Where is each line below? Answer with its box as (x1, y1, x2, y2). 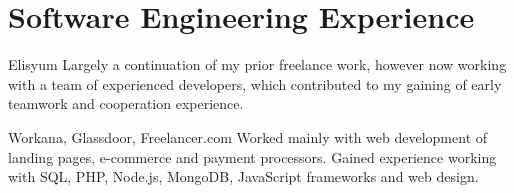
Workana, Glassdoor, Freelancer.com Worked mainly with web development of (8, 126, 488, 147)
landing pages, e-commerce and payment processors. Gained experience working (8, 146, 497, 167)
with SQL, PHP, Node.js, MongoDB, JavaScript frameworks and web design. (8, 166, 479, 187)
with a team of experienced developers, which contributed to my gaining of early (8, 73, 502, 94)
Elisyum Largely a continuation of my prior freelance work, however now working (8, 54, 507, 75)
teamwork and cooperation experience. (8, 93, 244, 114)
